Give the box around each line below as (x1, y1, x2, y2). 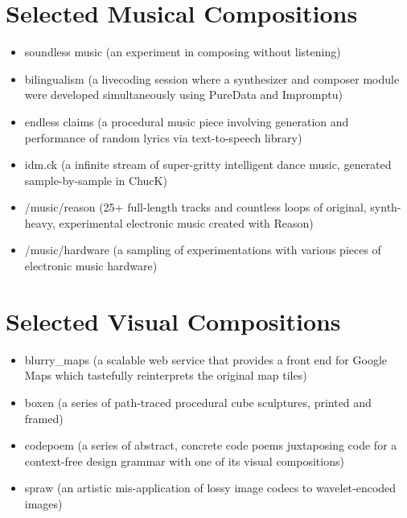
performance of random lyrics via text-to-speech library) (24, 129, 302, 146)
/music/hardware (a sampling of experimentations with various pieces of (24, 241, 381, 258)
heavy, (24, 214, 55, 231)
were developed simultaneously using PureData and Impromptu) (24, 86, 343, 103)
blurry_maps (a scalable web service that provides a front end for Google (24, 351, 387, 368)
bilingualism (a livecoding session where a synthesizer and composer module (24, 70, 400, 87)
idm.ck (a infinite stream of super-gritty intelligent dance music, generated (24, 156, 392, 173)
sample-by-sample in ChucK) (24, 171, 167, 188)
